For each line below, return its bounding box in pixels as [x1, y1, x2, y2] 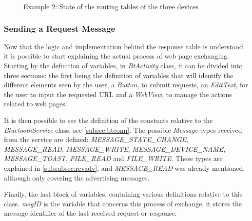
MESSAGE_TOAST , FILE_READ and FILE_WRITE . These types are [4, 153, 223, 163]
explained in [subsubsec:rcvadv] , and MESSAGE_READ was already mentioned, [4, 162, 245, 173]
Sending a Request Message [4, 22, 116, 34]
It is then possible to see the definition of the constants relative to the [4, 115, 213, 125]
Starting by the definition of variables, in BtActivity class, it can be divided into [4, 60, 243, 70]
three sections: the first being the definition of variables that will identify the [4, 70, 233, 80]
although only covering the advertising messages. [4, 172, 150, 182]
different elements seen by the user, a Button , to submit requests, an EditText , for [4, 80, 248, 90]
